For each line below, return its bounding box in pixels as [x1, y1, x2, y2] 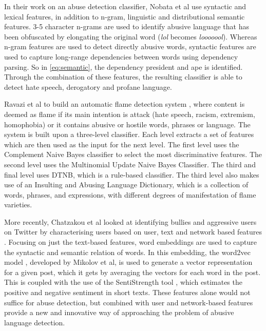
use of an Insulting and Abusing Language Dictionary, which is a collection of [4, 179, 249, 190]
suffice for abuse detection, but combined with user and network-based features [4, 297, 253, 307]
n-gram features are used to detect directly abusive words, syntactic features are [4, 41, 256, 52]
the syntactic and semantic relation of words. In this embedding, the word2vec [4, 246, 251, 257]
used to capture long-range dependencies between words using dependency [4, 51, 238, 62]
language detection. [4, 317, 65, 327]
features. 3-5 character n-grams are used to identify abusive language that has [4, 21, 249, 32]
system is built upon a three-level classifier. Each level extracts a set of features [4, 129, 254, 140]
